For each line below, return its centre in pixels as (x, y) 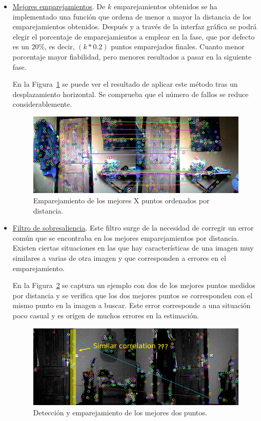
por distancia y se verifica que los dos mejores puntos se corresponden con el (133, 295)
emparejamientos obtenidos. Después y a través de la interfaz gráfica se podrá (135, 26)
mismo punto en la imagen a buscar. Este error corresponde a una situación (132, 305)
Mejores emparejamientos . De (59, 6)
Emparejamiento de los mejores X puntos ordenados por (121, 200)
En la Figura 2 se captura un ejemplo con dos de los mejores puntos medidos (134, 285)
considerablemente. (42, 104)
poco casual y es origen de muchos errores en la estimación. (106, 315)
